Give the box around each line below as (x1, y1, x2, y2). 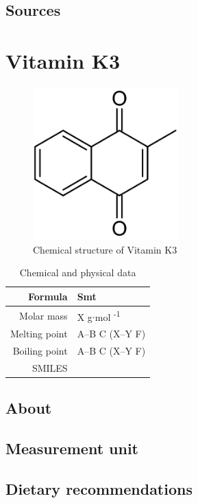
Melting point (10, 326, 68, 341)
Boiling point (12, 344, 68, 358)
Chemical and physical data (19, 265, 136, 280)
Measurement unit (5, 438, 138, 459)
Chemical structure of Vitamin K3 (33, 242, 177, 256)
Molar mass (19, 308, 68, 322)
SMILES (32, 360, 68, 375)
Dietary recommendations (5, 478, 193, 499)
